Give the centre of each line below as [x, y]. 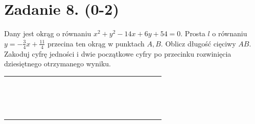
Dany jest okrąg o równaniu [48, 33]
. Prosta [193, 33]
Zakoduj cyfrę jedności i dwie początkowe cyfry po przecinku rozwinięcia [118, 53]
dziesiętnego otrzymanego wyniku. [57, 64]
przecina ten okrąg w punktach [96, 43]
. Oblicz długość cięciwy [198, 43]
